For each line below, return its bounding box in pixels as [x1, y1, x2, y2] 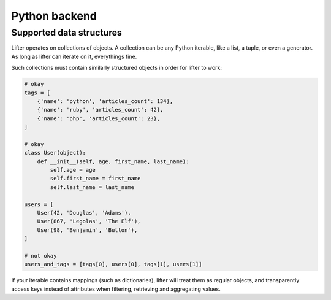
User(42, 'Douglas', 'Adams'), [37, 209, 131, 217]
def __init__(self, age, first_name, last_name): [37, 158, 189, 165]
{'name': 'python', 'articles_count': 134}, [37, 98, 173, 104]
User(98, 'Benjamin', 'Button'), [37, 226, 138, 233]
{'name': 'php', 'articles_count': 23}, [37, 115, 161, 122]
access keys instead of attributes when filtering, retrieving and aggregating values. [11, 285, 221, 293]
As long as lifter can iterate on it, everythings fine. [11, 53, 137, 60]
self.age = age [50, 166, 96, 174]
